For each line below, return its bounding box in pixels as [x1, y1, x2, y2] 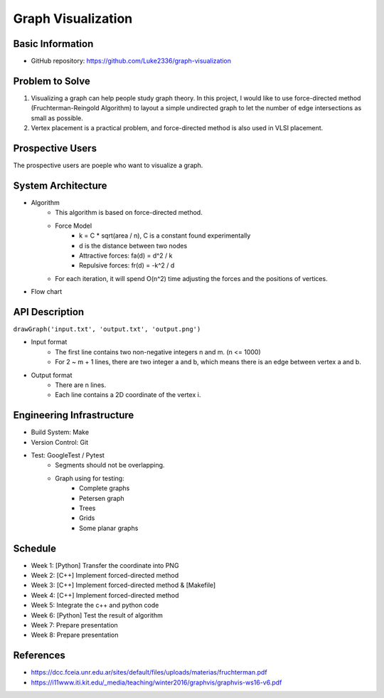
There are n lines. [55, 381, 107, 389]
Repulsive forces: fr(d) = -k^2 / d [79, 261, 175, 270]
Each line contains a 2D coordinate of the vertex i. [55, 391, 201, 399]
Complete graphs [79, 484, 130, 492]
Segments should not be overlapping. [55, 461, 165, 470]
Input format [31, 338, 68, 347]
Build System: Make [31, 428, 89, 437]
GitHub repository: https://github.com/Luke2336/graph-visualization [31, 57, 231, 65]
